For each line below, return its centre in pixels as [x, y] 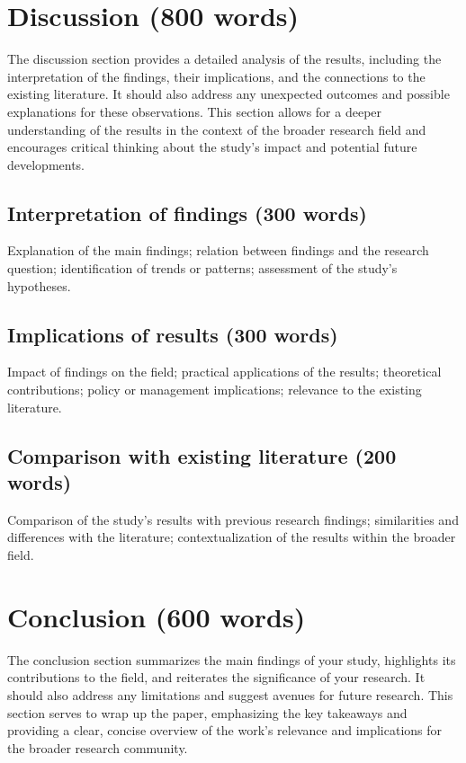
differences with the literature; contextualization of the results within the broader [232, 537]
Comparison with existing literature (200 [202, 455]
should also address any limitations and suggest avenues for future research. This [230, 694]
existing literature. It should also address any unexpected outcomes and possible [229, 94]
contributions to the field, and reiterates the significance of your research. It [216, 677]
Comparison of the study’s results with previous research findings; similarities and [233, 519]
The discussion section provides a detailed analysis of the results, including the [224, 59]
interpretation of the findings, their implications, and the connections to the [216, 76]
